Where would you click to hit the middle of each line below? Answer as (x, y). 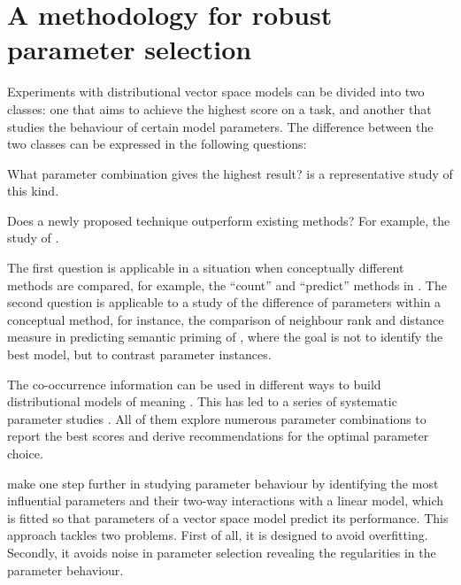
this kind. (33, 191)
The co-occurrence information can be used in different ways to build (194, 384)
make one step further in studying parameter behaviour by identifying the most (223, 483)
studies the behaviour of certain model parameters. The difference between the (220, 126)
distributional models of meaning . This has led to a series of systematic (202, 401)
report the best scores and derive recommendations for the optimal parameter (218, 436)
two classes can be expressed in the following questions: (157, 144)
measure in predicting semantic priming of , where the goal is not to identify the (225, 337)
